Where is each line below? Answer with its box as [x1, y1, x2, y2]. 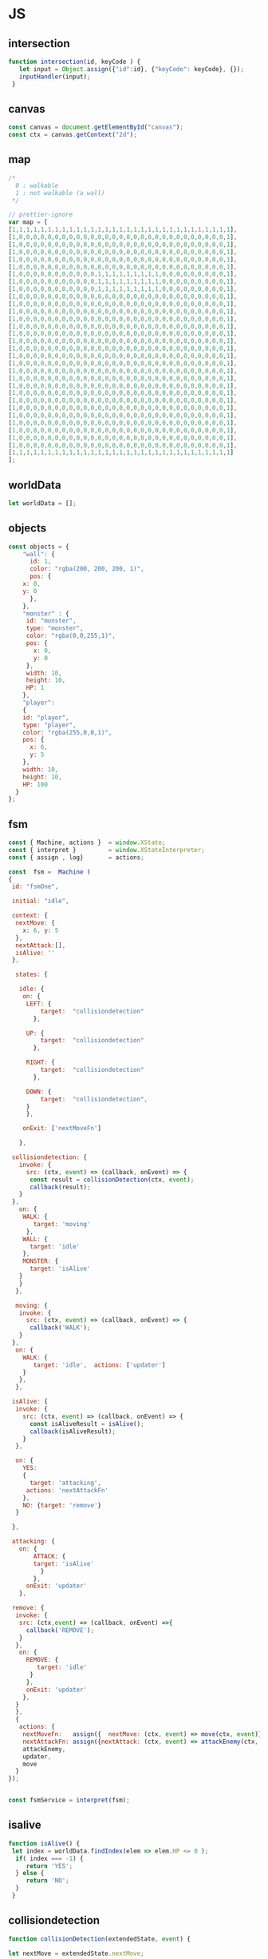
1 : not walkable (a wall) [15, 189, 105, 197]
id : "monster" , [26, 617, 77, 625]
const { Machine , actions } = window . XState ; [8, 838, 166, 847]
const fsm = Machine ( [8, 868, 91, 876]
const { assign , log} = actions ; [8, 853, 145, 862]
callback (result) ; [29, 1183, 91, 1191]
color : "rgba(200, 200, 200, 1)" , [29, 565, 145, 573]
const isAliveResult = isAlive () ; [29, 1419, 145, 1427]
